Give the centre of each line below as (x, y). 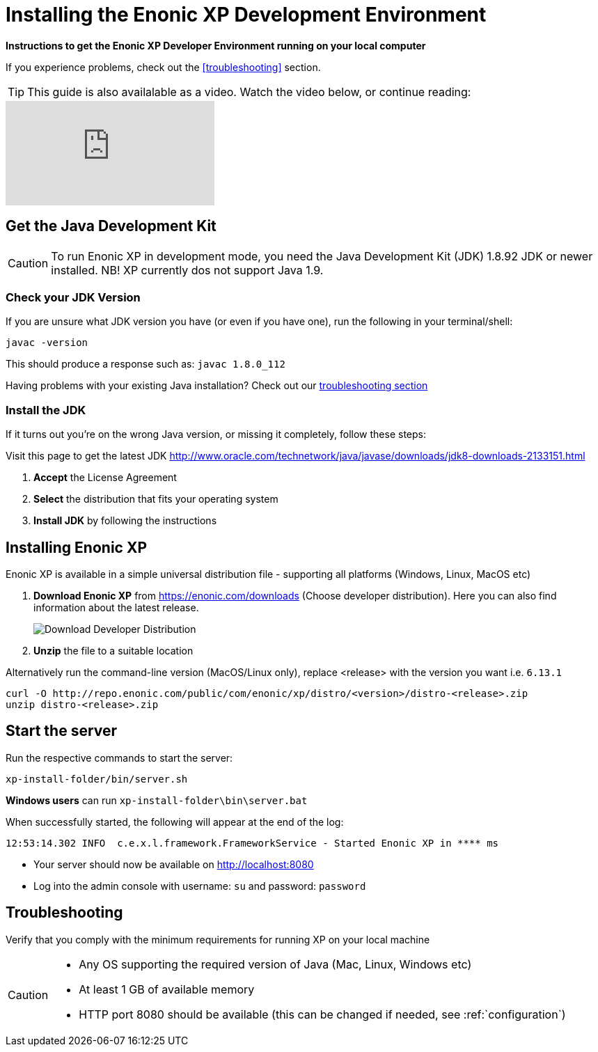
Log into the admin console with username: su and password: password (200, 886)
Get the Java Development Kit (111, 226)
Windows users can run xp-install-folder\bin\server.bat (157, 800)
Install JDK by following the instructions (125, 521)
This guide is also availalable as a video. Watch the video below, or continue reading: (249, 92)
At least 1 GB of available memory (167, 989)
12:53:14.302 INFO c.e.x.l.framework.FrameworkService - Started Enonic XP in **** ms (252, 843)
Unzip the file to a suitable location (113, 650)
